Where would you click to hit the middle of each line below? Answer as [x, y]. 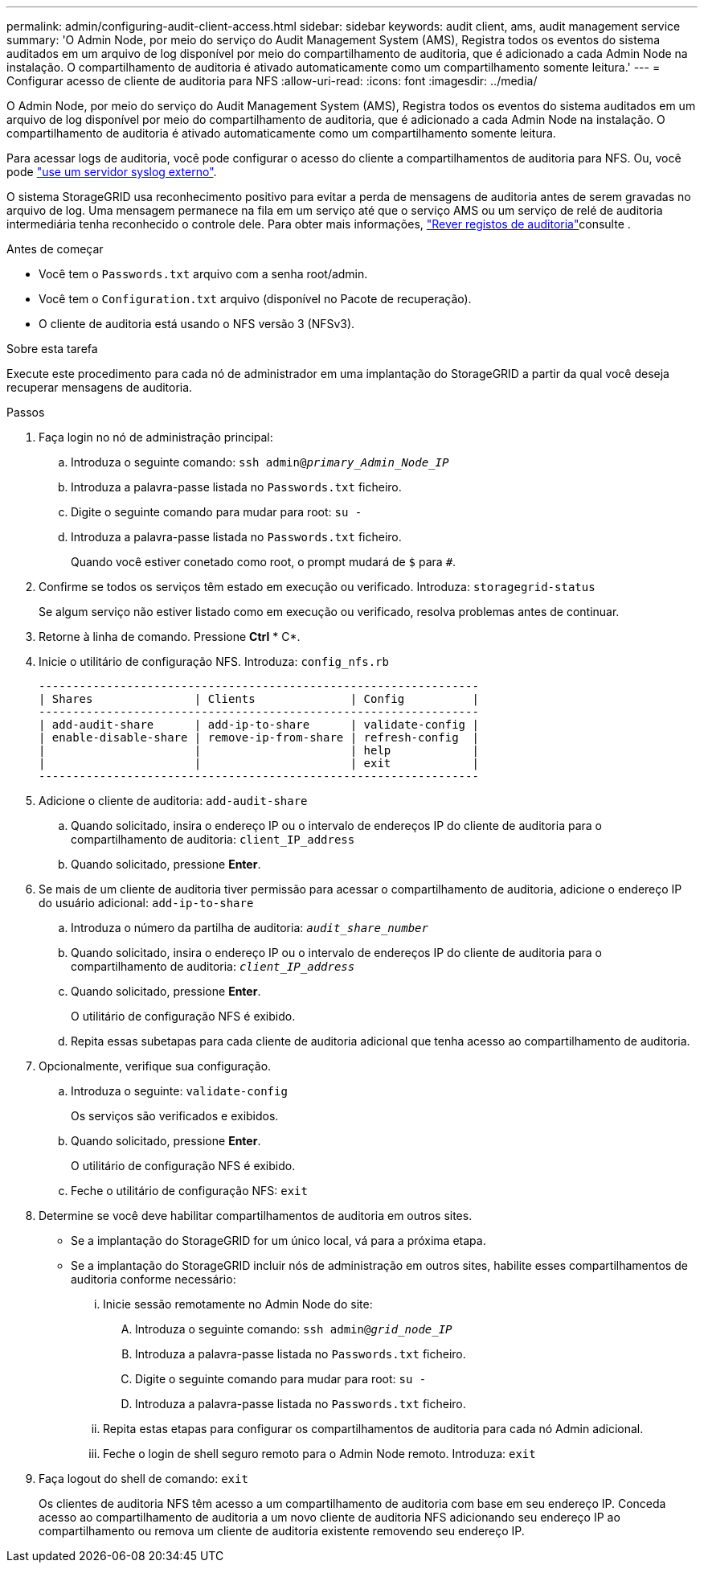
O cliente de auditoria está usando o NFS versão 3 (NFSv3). [197, 324]
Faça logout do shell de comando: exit [143, 1479]
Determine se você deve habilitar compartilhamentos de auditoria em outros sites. [256, 1216]
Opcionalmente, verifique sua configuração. [155, 1066]
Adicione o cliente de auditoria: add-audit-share [173, 801]
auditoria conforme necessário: [153, 1279]
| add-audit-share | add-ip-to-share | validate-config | [259, 725]
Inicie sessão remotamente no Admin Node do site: [238, 1304]
